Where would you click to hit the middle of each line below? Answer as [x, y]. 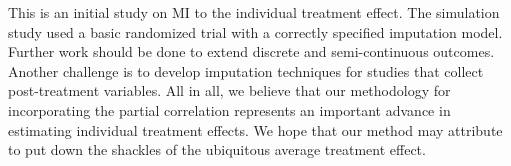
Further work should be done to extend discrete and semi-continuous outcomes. [251, 51]
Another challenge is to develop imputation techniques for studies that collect [246, 70]
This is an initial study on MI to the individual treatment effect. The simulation [254, 12]
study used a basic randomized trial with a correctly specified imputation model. [255, 31]
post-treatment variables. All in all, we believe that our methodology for [229, 90]
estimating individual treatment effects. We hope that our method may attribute [255, 129]
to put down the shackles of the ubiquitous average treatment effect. [217, 149]
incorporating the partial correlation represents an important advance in [229, 109]
